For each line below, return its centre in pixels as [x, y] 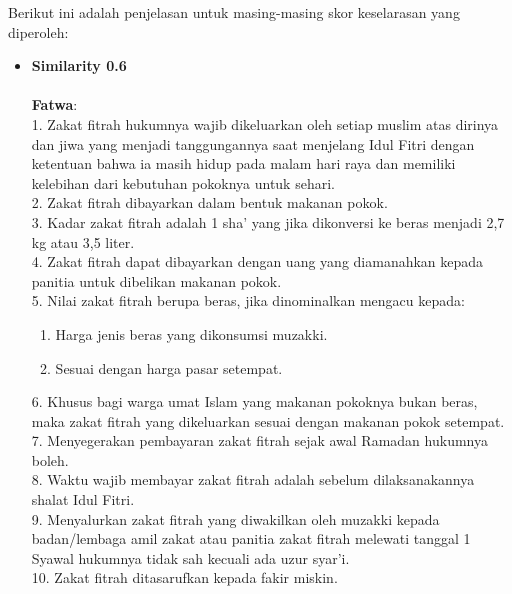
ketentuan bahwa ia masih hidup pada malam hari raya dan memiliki [243, 163]
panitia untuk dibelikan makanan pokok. [156, 280]
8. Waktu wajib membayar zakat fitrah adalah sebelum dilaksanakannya [253, 479]
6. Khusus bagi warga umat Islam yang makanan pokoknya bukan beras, [254, 401]
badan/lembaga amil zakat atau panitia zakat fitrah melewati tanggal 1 [251, 538]
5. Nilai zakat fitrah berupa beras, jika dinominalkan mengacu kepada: [248, 300]
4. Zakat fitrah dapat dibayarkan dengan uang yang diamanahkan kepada [257, 261]
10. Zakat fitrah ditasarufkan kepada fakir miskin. [184, 577]
